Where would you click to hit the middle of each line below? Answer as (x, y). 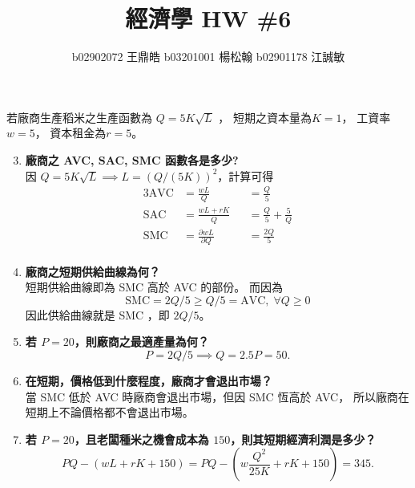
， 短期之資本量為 (265, 117)
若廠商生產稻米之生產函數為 (79, 117)
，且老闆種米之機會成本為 (141, 439)
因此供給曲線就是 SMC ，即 (97, 314)
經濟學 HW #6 (208, 18)
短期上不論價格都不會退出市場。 (109, 412)
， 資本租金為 (71, 133)
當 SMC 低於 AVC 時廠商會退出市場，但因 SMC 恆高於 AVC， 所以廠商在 (217, 396)
